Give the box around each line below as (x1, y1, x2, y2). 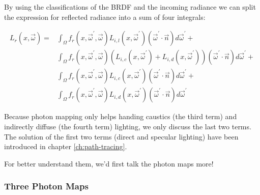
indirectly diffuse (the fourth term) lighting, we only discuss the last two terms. (4, 121, 251, 131)
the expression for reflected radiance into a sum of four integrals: (4, 11, 206, 22)
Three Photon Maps (4, 180, 89, 192)
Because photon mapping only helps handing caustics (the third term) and (4, 111, 237, 122)
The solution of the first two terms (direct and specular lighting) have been (4, 131, 239, 142)
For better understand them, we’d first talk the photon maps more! (4, 158, 214, 169)
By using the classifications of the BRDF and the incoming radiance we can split (4, 2, 256, 12)
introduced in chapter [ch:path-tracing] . (4, 141, 127, 152)
